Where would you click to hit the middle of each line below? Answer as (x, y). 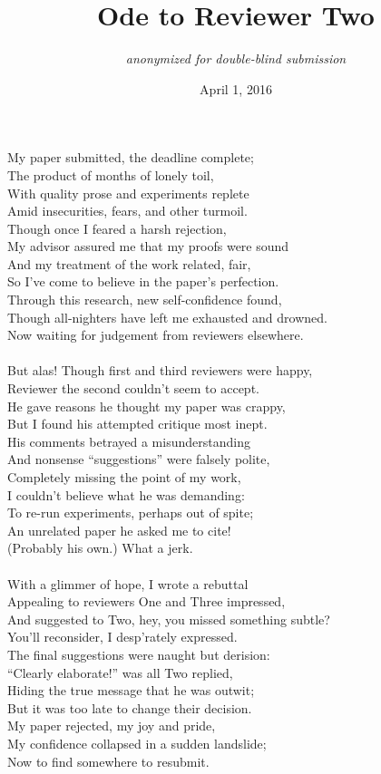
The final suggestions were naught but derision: (139, 654)
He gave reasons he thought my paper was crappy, (147, 406)
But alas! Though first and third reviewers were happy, (160, 370)
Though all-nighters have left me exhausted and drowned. (167, 317)
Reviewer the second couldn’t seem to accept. (133, 388)
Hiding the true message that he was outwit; (131, 690)
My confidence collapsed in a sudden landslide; (137, 743)
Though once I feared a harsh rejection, (117, 228)
